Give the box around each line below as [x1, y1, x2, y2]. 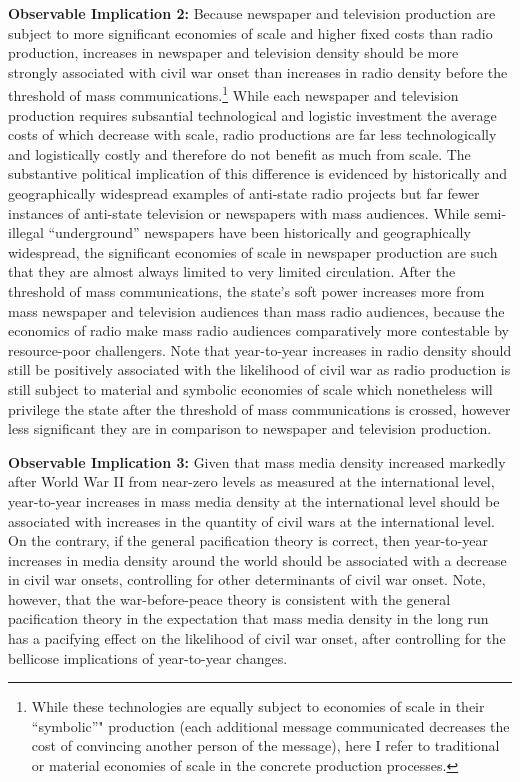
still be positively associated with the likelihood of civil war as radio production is [8, 359, 511, 380]
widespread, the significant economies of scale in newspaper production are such [8, 241, 498, 262]
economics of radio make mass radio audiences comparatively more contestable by [8, 320, 509, 341]
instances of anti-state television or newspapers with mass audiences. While [8, 202, 470, 223]
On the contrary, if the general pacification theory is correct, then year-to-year [8, 530, 488, 551]
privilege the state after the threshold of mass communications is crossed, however [8, 398, 511, 419]
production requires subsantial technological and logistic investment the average [8, 104, 497, 125]
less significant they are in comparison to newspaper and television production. [8, 418, 492, 439]
